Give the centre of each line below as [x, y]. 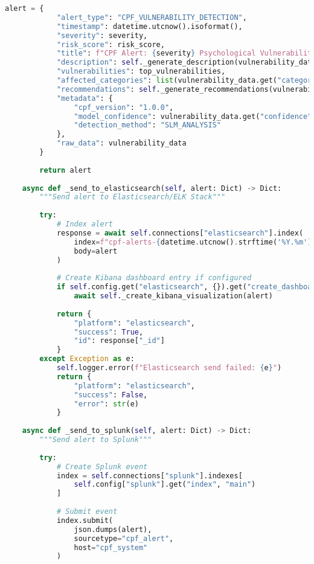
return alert [66, 170]
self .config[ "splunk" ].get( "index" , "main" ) [165, 485]
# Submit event [87, 511]
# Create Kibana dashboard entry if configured [154, 278]
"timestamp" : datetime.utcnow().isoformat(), [149, 26]
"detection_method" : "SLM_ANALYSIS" [147, 125]
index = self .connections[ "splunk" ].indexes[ [149, 476]
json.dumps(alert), [113, 529]
